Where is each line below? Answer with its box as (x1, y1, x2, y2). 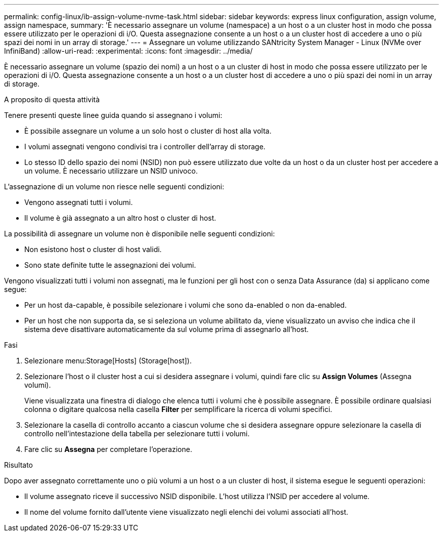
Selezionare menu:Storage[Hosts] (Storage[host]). (24, 356, 192, 365)
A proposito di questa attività (4, 95, 100, 104)
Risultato (4, 461, 33, 469)
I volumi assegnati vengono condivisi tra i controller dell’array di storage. (24, 142, 265, 151)
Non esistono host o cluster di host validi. (24, 245, 162, 254)
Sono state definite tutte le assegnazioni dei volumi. (24, 261, 196, 269)
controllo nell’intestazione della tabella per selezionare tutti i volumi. (24, 429, 250, 438)
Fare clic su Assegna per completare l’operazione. (24, 445, 192, 453)
